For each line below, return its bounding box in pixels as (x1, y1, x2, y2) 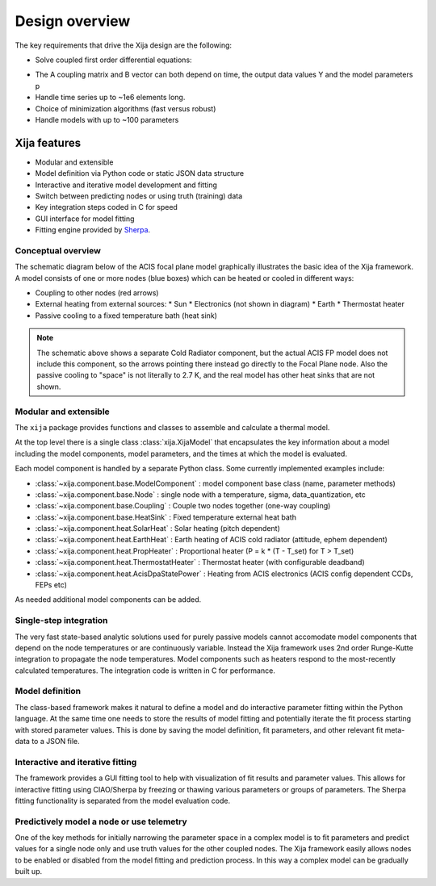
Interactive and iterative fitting (15, 756, 137, 767)
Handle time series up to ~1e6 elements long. (35, 93, 186, 102)
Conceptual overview (15, 244, 101, 256)
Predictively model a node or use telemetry (15, 816, 187, 827)
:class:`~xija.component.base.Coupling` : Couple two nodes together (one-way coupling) (35, 501, 331, 511)
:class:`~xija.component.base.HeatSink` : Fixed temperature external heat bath (35, 512, 296, 522)
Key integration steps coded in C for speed (35, 203, 178, 212)
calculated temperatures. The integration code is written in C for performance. (15, 666, 276, 675)
